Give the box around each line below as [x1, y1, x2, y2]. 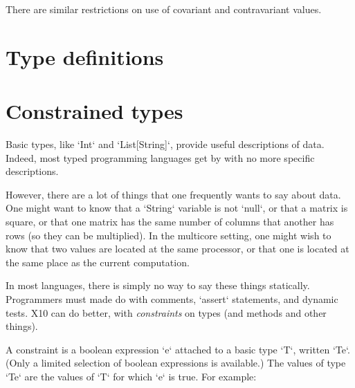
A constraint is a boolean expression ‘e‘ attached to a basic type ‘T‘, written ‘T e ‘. [6, 342, 350, 356]
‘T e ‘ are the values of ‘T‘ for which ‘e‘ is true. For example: [6, 369, 257, 383]
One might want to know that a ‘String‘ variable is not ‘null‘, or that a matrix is [6, 201, 348, 215]
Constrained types [6, 97, 183, 125]
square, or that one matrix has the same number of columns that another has [6, 214, 334, 229]
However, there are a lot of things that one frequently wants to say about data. [6, 187, 341, 201]
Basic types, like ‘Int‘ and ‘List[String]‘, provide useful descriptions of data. [6, 137, 325, 151]
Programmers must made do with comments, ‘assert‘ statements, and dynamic [6, 292, 338, 306]
